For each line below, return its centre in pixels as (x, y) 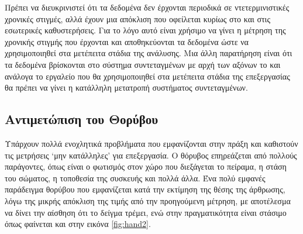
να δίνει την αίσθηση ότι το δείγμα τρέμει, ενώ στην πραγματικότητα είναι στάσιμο (146, 212)
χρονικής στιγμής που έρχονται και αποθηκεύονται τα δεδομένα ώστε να (127, 41)
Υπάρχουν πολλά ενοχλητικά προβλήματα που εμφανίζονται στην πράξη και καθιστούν (151, 143)
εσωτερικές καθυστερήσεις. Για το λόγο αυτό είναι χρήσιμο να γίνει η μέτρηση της (145, 30)
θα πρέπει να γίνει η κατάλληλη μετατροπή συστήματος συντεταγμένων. (126, 87)
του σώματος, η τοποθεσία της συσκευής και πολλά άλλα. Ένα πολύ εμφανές (135, 178)
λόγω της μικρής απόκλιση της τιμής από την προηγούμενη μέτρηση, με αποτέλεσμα (148, 200)
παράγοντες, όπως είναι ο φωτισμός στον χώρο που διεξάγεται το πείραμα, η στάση (146, 166)
